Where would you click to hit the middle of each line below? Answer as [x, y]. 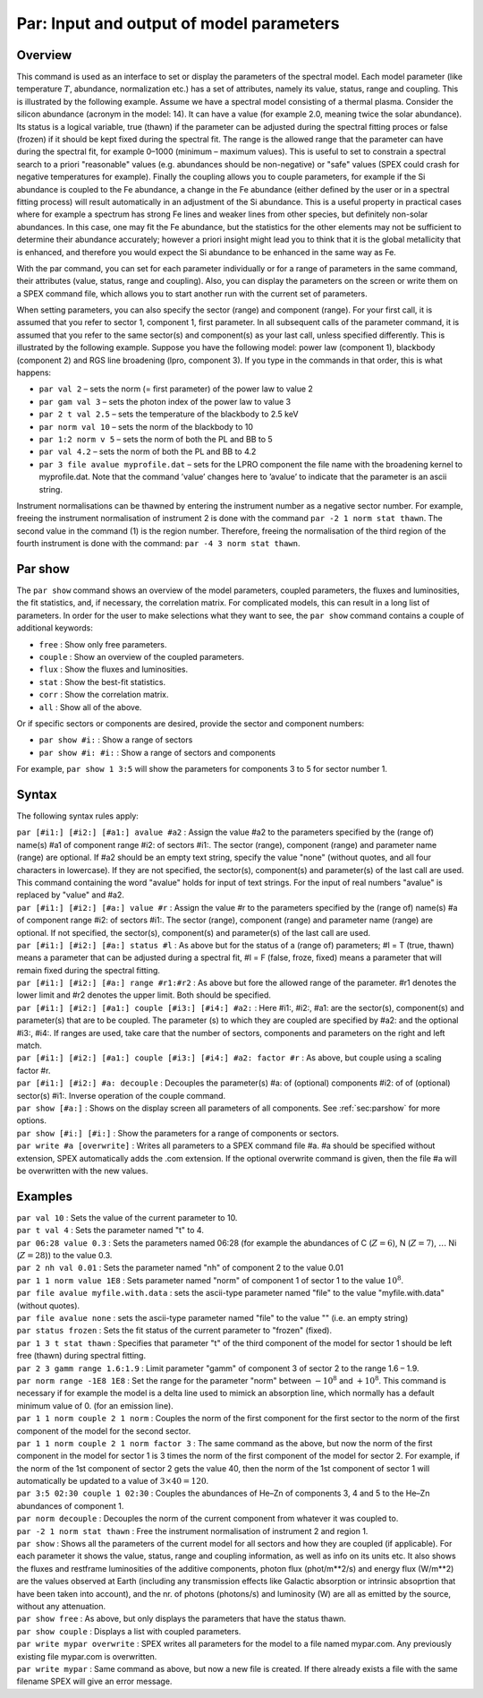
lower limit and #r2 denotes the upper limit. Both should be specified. [144, 995]
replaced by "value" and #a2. [71, 895]
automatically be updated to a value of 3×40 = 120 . [113, 1481]
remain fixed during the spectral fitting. [89, 970]
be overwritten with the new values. [82, 1171]
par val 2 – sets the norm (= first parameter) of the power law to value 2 [176, 389]
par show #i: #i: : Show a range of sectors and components [157, 752]
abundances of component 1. [70, 1505]
